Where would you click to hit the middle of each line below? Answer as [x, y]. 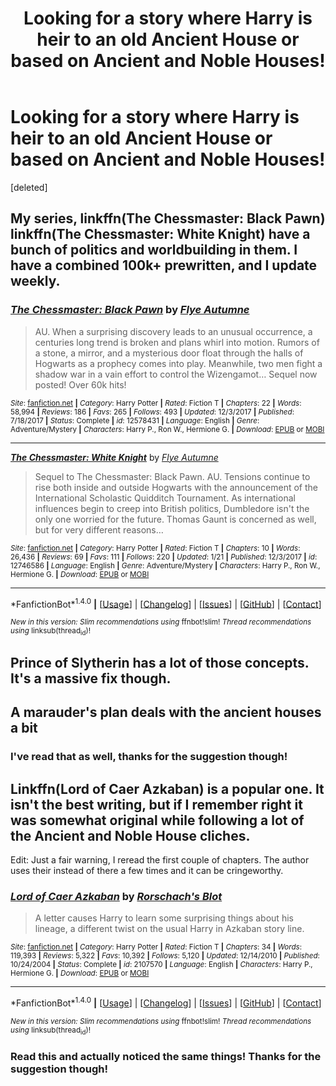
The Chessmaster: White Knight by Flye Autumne [114, 457]
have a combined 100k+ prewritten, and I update [164, 265]
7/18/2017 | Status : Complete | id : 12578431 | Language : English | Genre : [135, 420]
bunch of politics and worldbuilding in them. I [154, 250]
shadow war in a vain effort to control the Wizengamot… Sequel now [176, 374]
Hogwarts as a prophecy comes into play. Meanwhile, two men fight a [178, 363]
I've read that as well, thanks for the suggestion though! [149, 757]
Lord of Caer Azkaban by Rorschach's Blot [116, 897]
